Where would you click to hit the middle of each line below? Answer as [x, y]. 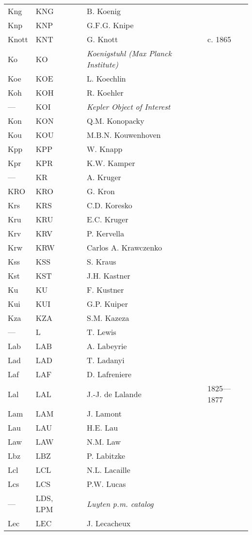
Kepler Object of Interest [129, 107]
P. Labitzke [106, 456]
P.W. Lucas [106, 484]
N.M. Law [104, 442]
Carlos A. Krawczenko [125, 247]
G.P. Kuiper [107, 304]
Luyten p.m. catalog [120, 503]
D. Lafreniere [109, 374]
